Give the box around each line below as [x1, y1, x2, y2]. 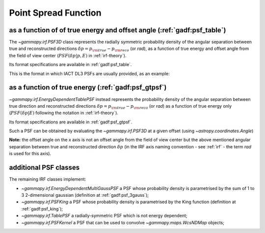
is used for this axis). [9, 151, 52, 157]
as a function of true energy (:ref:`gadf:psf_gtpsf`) [9, 83, 167, 92]
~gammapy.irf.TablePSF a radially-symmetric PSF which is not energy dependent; [21, 213, 187, 219]
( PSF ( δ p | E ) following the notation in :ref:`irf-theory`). [9, 110, 119, 116]
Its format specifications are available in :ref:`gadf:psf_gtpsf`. [9, 119, 132, 125]
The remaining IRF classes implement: [9, 176, 86, 182]
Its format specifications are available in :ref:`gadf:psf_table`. [9, 62, 132, 68]
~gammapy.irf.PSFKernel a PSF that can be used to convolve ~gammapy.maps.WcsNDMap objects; [21, 219, 224, 225]
